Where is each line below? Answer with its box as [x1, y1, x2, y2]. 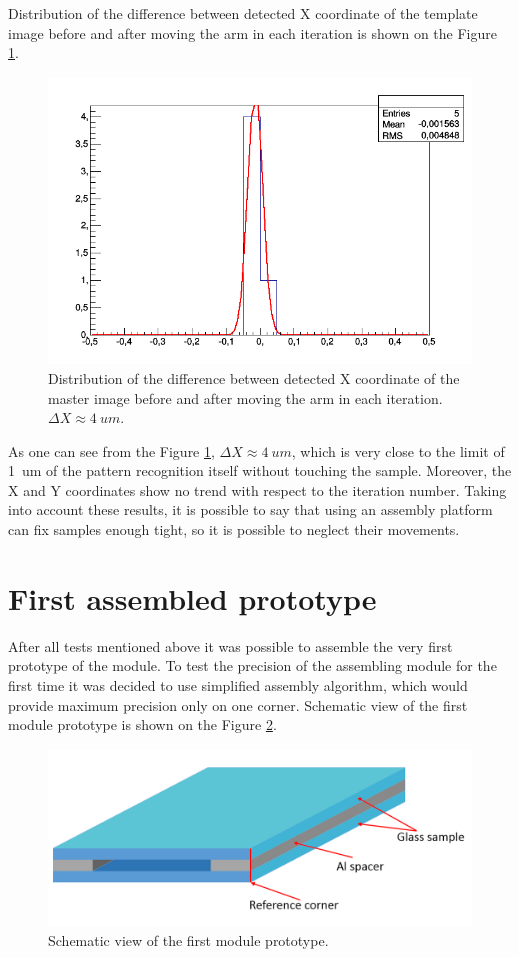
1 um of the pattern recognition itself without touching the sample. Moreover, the [8, 460, 512, 481]
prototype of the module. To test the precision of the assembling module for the [8, 655, 497, 676]
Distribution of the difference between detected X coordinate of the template [8, 3, 478, 23]
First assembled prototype [8, 577, 377, 618]
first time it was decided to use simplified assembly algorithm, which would [8, 674, 468, 695]
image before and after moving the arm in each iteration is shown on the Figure [8, 22, 497, 43]
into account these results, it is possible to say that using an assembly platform [8, 499, 493, 520]
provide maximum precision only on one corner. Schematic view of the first [8, 694, 468, 715]
